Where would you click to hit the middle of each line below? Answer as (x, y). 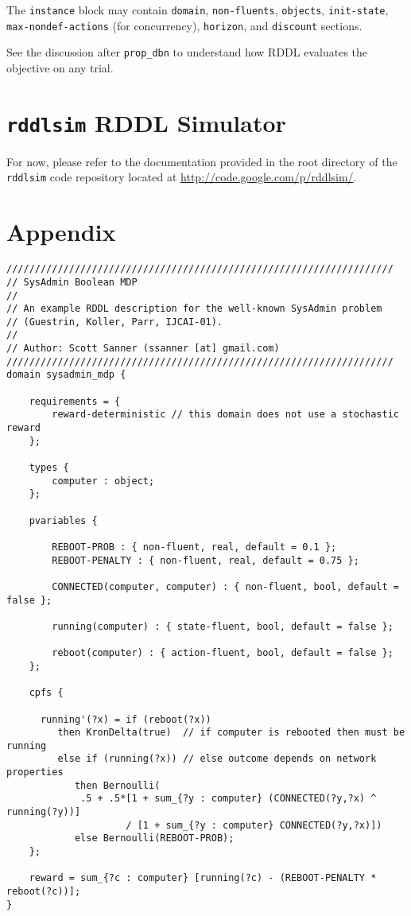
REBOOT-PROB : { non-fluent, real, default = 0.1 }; (194, 547)
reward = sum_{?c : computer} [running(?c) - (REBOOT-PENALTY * (203, 878)
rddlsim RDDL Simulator (146, 122)
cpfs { (46, 693)
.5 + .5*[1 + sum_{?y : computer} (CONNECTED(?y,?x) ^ (229, 799)
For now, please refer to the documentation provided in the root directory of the (202, 161)
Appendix (61, 232)
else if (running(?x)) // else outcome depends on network (217, 759)
